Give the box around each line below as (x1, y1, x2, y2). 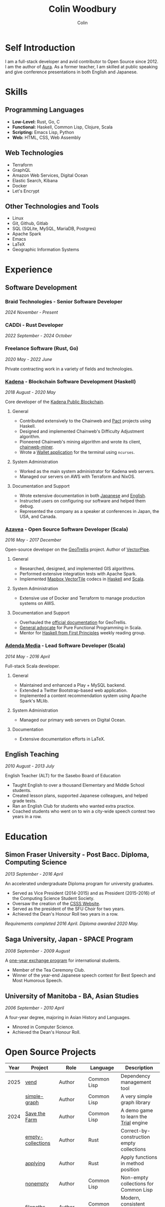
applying (25, 1160, 46, 1167)
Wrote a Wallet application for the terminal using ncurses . (19, 449, 135, 455)
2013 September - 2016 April (5, 871, 63, 877)
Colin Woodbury (48, 3, 117, 15)
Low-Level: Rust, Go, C (12, 119, 60, 125)
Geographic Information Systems (12, 247, 80, 253)
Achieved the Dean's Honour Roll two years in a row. (12, 911, 119, 917)
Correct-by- (120, 1127, 151, 1134)
